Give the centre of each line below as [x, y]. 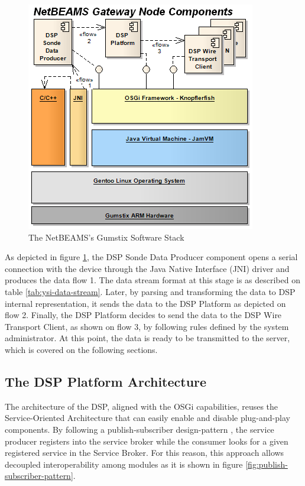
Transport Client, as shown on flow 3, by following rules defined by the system [147, 326]
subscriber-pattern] [39, 476]
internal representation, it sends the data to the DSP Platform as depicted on [145, 303]
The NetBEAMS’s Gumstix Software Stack [106, 237]
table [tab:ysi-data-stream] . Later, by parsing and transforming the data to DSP [150, 291]
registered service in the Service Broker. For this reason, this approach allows [145, 453]
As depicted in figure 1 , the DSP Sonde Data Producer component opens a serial [151, 257]
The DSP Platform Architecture [106, 381]
